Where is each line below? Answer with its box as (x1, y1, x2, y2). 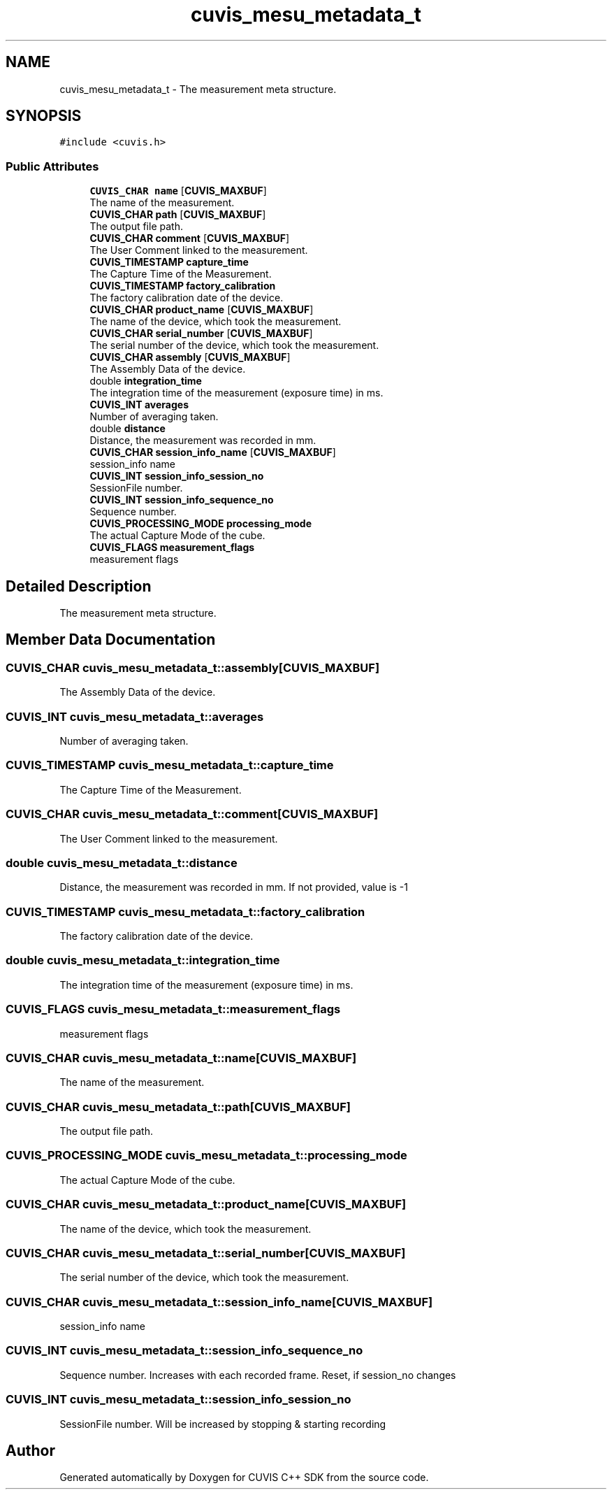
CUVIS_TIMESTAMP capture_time (89, 256, 249, 269)
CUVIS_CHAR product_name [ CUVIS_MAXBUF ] (89, 303, 314, 316)
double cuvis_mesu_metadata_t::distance (6, 855, 238, 870)
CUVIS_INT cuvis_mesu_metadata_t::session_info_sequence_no (6, 1343, 363, 1358)
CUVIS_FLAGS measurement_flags (89, 541, 255, 554)
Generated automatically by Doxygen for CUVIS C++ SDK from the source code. (59, 1471, 429, 1484)
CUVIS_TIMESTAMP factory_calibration (89, 280, 276, 292)
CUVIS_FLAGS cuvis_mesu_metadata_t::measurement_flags (6, 1002, 341, 1017)
